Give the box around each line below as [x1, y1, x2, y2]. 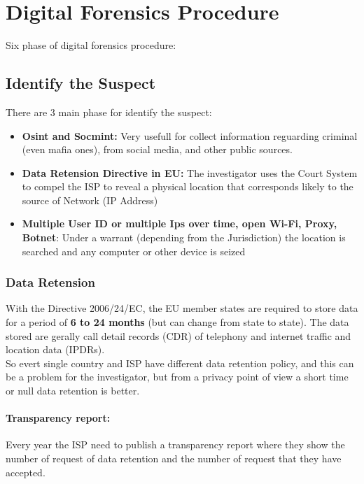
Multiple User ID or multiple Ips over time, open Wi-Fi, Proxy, [22, 216, 337, 231]
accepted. [6, 464, 45, 479]
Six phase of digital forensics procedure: [6, 38, 176, 52]
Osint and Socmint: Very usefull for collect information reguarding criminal [22, 128, 358, 143]
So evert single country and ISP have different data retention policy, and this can [6, 355, 354, 370]
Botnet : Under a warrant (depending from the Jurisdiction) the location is [22, 230, 346, 245]
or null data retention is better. [6, 383, 140, 398]
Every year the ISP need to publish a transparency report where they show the [6, 437, 345, 452]
